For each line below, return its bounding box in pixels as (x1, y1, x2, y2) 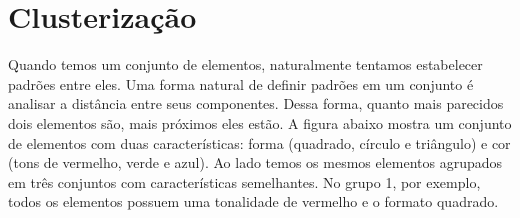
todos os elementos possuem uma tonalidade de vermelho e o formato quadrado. (8, 191, 499, 212)
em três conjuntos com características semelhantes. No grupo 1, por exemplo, (8, 171, 481, 192)
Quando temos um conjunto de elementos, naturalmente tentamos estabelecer (8, 54, 483, 75)
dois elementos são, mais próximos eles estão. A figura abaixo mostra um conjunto (8, 112, 512, 133)
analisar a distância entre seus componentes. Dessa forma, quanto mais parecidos (8, 93, 504, 114)
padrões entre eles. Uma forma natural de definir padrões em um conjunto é (8, 73, 474, 94)
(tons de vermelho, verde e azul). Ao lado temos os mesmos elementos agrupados (8, 152, 503, 173)
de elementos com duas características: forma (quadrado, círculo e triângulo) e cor (8, 132, 511, 153)
